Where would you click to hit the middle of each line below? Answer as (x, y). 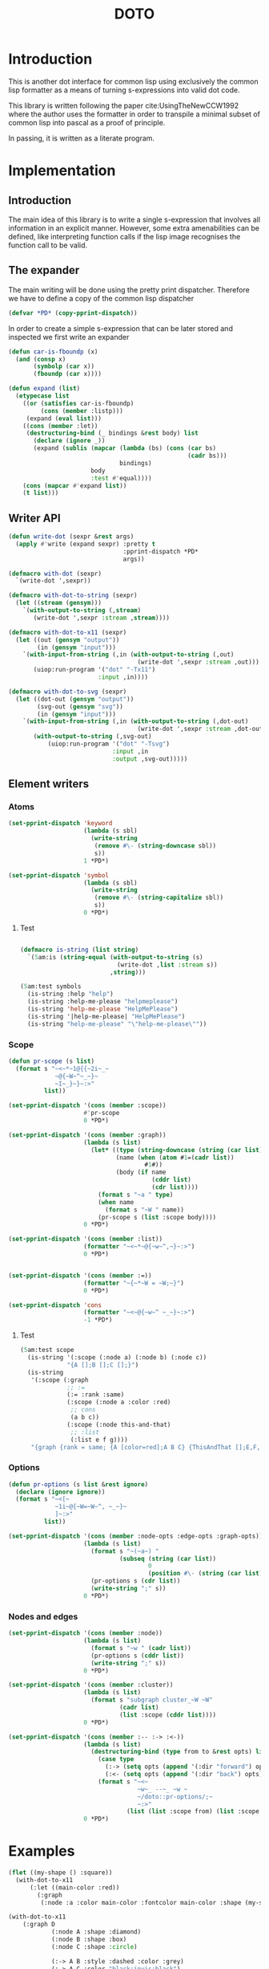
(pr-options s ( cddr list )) (137, 1656)
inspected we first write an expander (69, 337)
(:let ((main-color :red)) (74, 1887)
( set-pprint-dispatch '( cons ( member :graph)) (87, 1135)
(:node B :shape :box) (89, 1940)
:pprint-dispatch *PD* (161, 551)
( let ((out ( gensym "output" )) (68, 639)
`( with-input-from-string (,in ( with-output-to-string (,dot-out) (136, 721)
